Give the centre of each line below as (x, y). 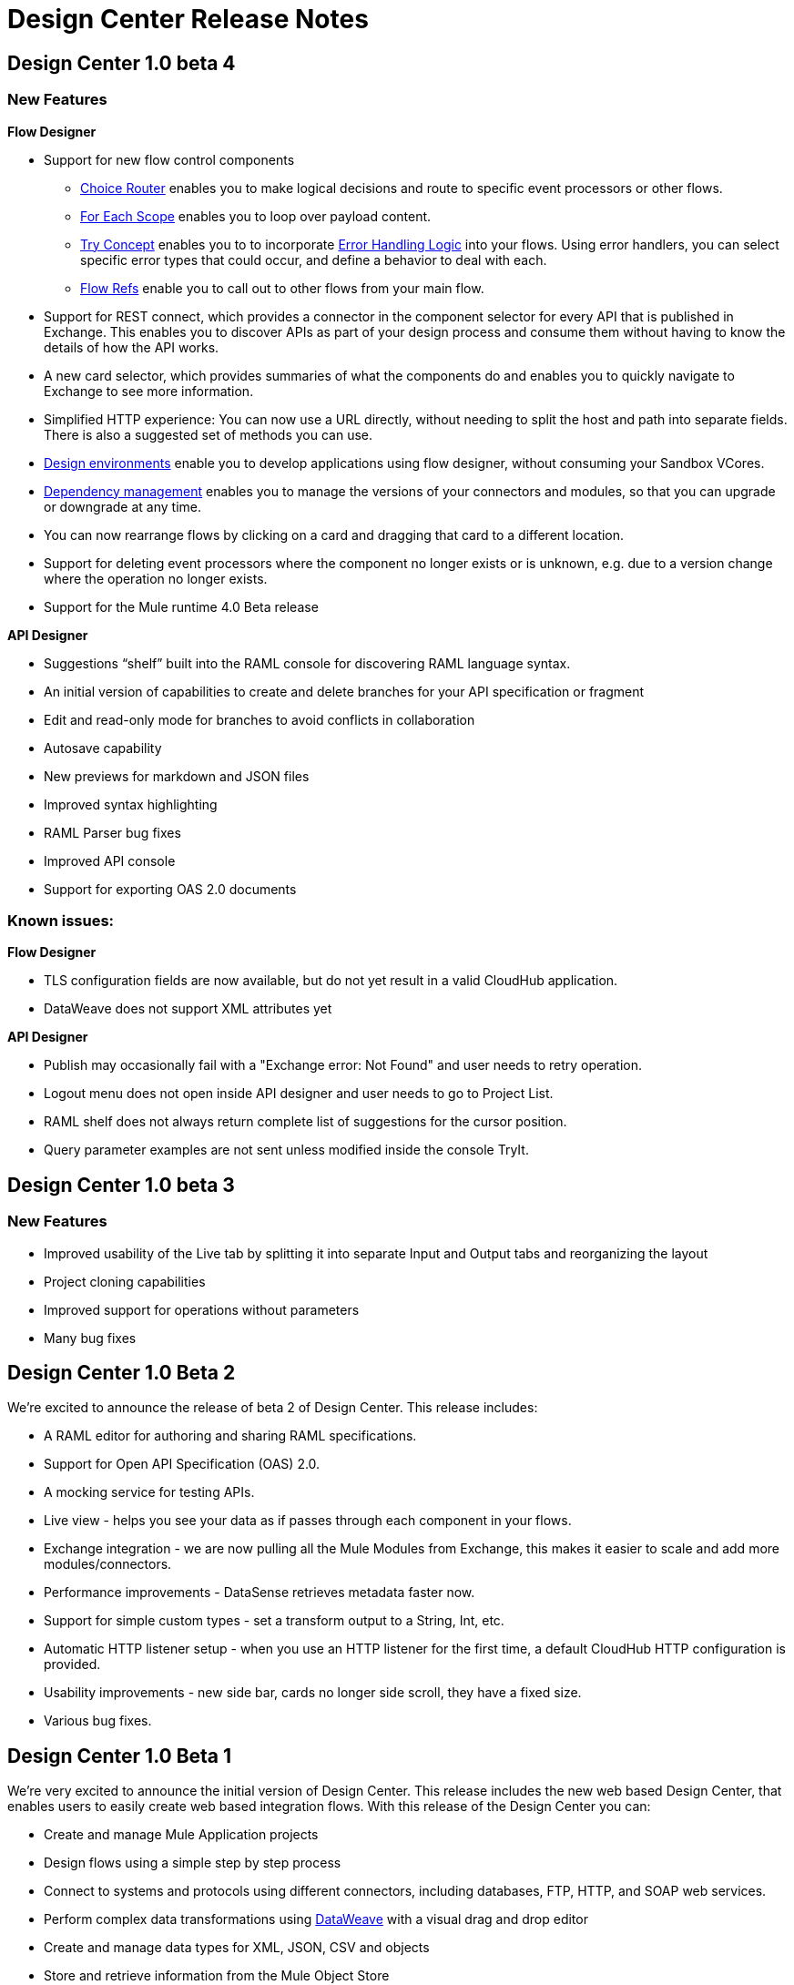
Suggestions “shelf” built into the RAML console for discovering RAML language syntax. (307, 663)
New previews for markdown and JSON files (177, 776)
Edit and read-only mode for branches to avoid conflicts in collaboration (260, 719)
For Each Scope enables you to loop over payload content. (256, 216)
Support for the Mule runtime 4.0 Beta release (181, 606)
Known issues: (61, 920)
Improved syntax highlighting (131, 804)
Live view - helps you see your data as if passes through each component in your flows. (308, 1521)
